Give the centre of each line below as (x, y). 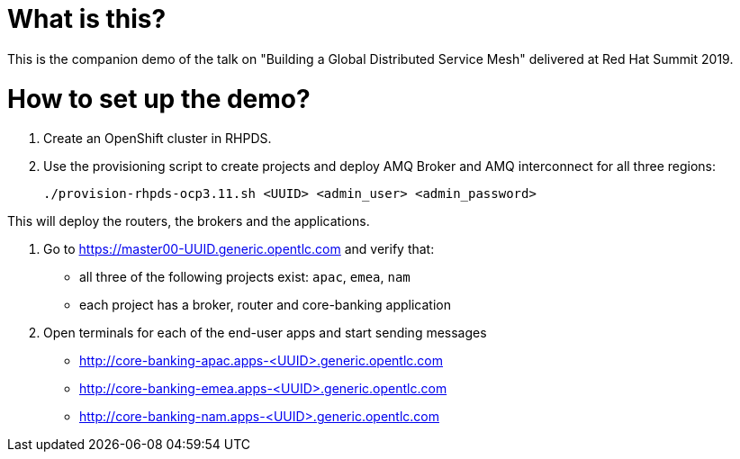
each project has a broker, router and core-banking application (265, 305)
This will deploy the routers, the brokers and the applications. (189, 221)
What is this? (87, 19)
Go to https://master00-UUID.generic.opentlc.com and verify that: (239, 249)
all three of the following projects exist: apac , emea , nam (245, 277)
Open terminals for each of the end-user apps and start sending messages (265, 333)
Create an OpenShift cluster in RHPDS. (158, 139)
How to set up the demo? (159, 99)
